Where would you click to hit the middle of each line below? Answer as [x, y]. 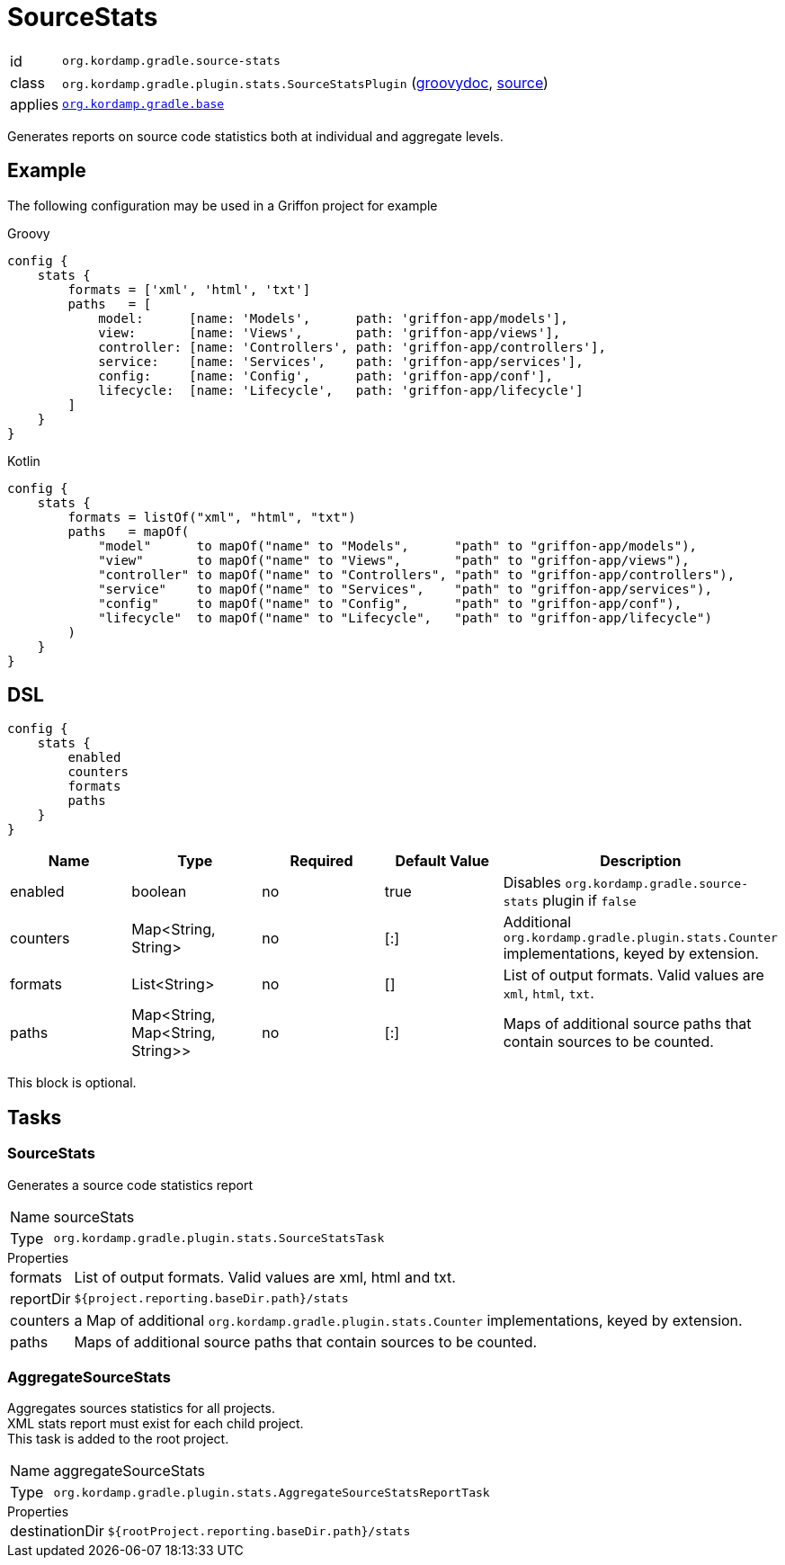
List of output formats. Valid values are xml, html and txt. [265, 1277]
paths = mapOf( [129, 531]
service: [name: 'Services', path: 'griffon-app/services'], [341, 361]
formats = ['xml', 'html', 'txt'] [189, 289]
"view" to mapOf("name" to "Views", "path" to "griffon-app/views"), [394, 560]
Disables [532, 883]
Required [321, 861]
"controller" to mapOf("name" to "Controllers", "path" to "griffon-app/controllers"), [417, 574]
